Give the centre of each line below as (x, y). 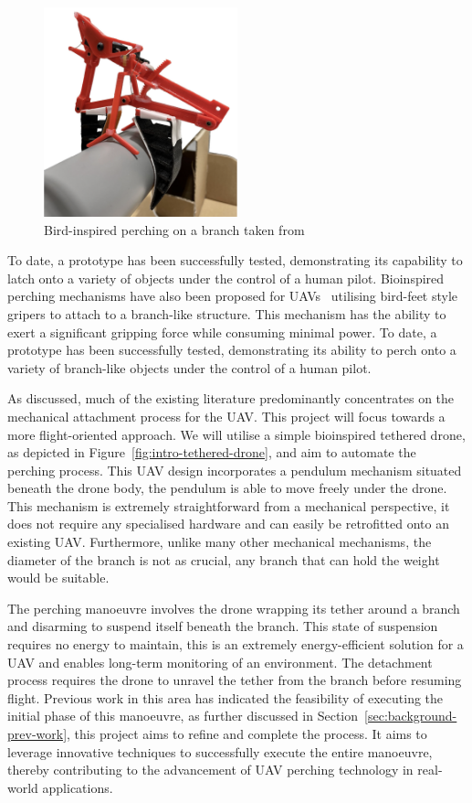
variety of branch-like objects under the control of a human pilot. (189, 367)
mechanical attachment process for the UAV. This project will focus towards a (226, 416)
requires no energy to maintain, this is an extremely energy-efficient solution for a (236, 644)
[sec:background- (411, 716)
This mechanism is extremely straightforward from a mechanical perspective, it (229, 505)
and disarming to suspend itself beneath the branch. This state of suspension (223, 626)
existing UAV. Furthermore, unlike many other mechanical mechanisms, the (220, 542)
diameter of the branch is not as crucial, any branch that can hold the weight (224, 559)
